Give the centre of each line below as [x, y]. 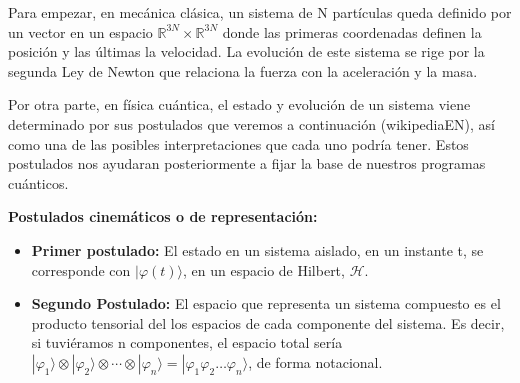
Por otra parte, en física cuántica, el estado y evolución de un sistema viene [239, 104]
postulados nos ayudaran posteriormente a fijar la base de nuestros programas [247, 163]
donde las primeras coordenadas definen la [352, 31]
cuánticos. [38, 182]
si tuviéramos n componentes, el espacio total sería [187, 342]
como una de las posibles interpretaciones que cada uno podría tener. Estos [238, 143]
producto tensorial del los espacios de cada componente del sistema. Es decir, [268, 322]
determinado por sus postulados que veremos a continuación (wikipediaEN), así [251, 123]
